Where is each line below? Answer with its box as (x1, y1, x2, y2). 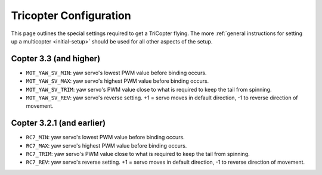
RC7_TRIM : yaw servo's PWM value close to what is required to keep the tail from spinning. (26, 151, 250, 158)
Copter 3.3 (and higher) (11, 54, 101, 64)
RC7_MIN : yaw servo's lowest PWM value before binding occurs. (26, 134, 185, 141)
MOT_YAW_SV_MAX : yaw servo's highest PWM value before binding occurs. (26, 77, 209, 85)
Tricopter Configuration (11, 9, 131, 22)
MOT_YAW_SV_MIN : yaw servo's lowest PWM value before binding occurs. (26, 69, 207, 76)
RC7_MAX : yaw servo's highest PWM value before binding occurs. (26, 142, 187, 149)
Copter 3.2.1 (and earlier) (11, 118, 106, 128)
